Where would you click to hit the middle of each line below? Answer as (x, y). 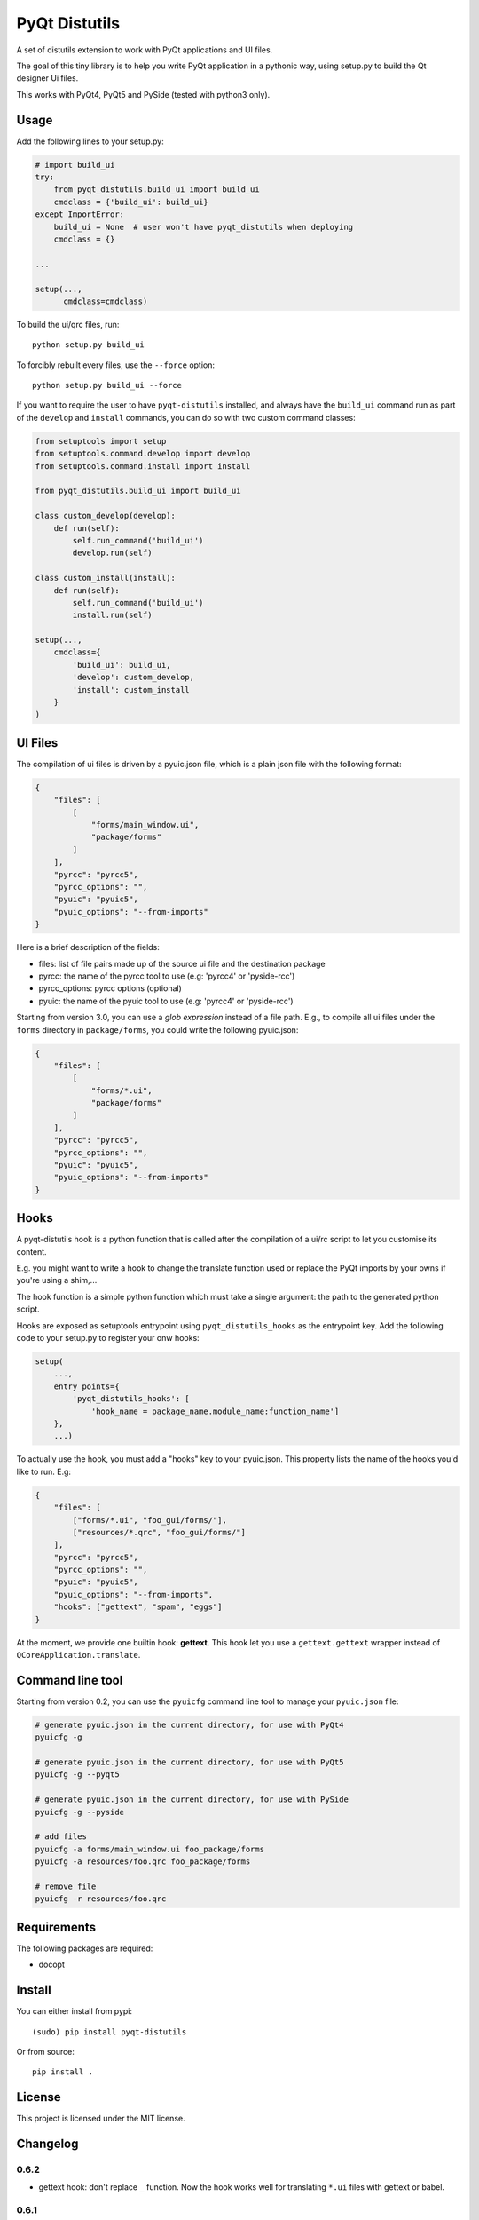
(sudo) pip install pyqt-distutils (110, 2032)
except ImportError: (79, 214)
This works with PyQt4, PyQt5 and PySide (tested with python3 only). (143, 94)
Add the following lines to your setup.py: (90, 141)
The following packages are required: (85, 1948)
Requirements (56, 1927)
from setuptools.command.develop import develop (143, 454)
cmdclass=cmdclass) (106, 301)
